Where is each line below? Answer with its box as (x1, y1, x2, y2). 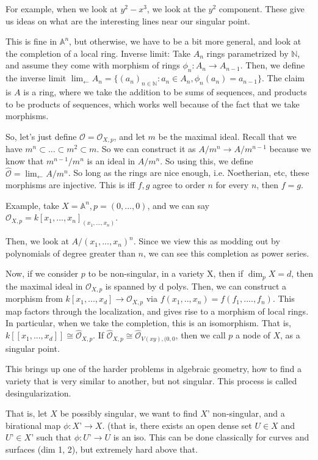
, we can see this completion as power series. (143, 246, 309, 259)
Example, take (5, 199, 59, 211)
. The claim (262, 71, 305, 84)
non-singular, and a (212, 407, 285, 420)
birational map (5, 418, 61, 431)
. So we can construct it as (96, 142, 196, 155)
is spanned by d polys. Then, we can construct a (105, 279, 287, 292)
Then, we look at (5, 235, 69, 247)
